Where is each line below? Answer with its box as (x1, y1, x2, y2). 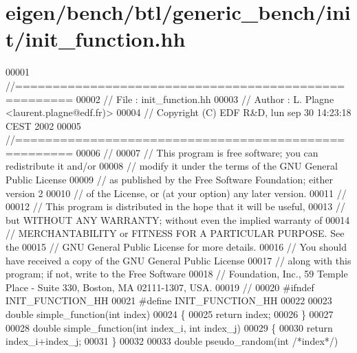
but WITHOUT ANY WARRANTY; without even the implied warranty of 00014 (6, 212, 350, 227)
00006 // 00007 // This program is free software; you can (76, 145, 318, 159)
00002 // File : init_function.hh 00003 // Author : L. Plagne (76, 91, 334, 106)
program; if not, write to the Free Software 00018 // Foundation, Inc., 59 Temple (6, 266, 348, 281)
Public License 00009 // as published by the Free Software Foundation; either (6, 172, 333, 187)
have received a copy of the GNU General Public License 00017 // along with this (6, 253, 351, 267)
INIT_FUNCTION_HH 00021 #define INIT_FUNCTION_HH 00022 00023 (6, 293, 332, 308)
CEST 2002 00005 (6, 118, 81, 133)
